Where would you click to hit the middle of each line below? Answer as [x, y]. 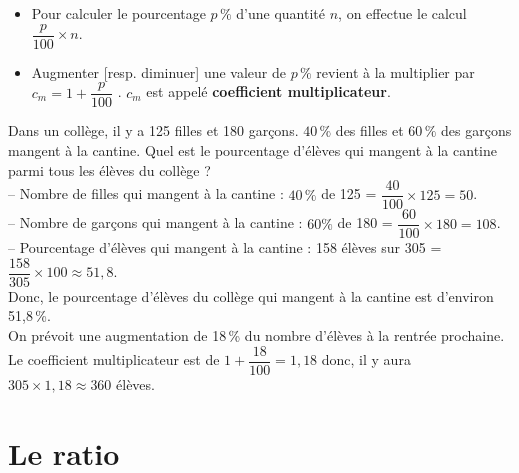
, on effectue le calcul [402, 13]
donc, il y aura [366, 359]
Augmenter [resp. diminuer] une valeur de [158, 71]
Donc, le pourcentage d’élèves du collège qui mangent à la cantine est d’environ [251, 295]
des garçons [476, 130]
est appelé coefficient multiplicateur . [268, 91]
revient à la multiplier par [395, 71]
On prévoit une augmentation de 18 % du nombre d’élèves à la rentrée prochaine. [256, 335]
